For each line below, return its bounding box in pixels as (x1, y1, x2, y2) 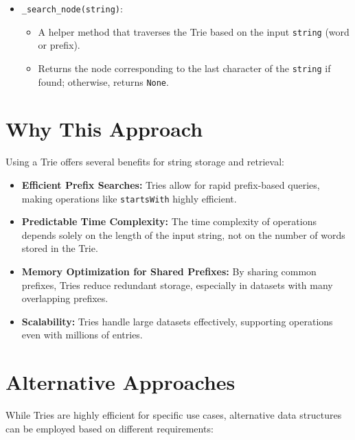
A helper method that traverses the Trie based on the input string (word (38, 24, 350, 38)
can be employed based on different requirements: (5, 421, 214, 435)
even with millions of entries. (21, 327, 143, 342)
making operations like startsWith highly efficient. (21, 191, 237, 205)
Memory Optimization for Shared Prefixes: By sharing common (21, 264, 317, 278)
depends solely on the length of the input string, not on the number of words (21, 227, 345, 242)
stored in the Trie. (21, 241, 98, 255)
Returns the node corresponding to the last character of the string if (38, 60, 331, 75)
